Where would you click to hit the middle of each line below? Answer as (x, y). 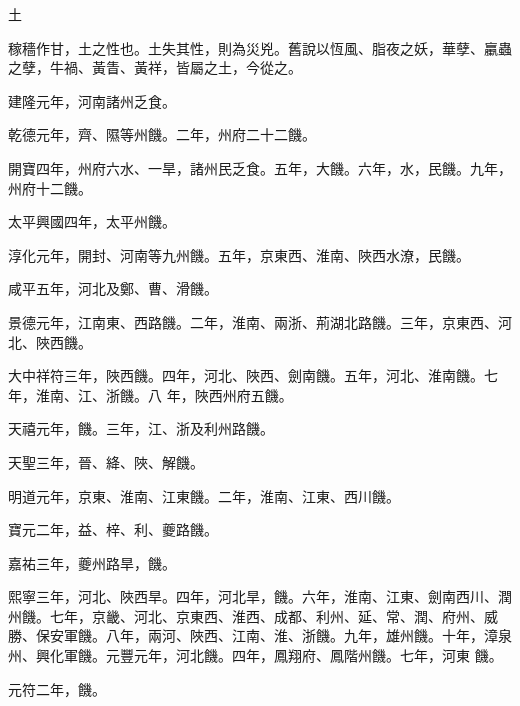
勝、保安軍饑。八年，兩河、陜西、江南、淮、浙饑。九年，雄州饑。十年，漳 (253, 635)
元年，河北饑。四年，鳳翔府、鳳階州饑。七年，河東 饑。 (318, 655)
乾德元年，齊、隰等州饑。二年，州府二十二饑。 (162, 134)
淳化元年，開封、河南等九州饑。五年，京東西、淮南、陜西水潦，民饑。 (239, 254)
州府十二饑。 (50, 187)
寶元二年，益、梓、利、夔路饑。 (113, 529)
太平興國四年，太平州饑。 (92, 221)
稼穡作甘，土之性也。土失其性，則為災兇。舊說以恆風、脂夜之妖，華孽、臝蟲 (260, 47)
